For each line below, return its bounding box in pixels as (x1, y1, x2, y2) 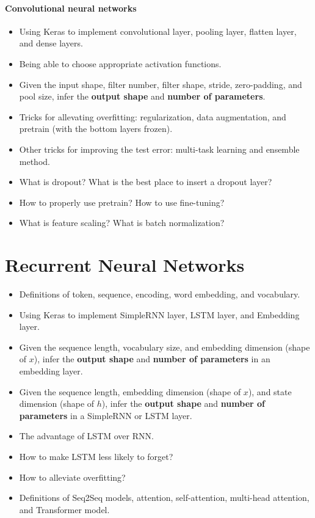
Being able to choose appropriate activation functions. (19, 57, 222, 70)
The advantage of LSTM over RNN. (19, 429, 154, 442)
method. (19, 155, 50, 167)
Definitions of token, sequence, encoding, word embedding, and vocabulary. (19, 288, 300, 301)
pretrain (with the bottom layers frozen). (19, 122, 173, 135)
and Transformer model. (19, 503, 110, 516)
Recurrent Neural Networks (5, 252, 245, 277)
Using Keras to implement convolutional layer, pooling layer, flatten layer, (19, 24, 297, 37)
